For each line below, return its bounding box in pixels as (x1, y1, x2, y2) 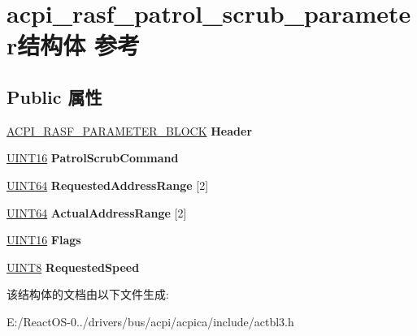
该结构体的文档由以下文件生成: (7, 286, 169, 303)
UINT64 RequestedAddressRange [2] (7, 176, 209, 193)
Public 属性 (7, 84, 102, 109)
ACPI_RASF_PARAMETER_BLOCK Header (7, 122, 253, 139)
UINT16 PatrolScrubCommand (7, 149, 179, 166)
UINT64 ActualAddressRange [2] (7, 204, 187, 221)
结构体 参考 (17, 28, 140, 62)
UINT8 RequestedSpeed (7, 258, 140, 275)
